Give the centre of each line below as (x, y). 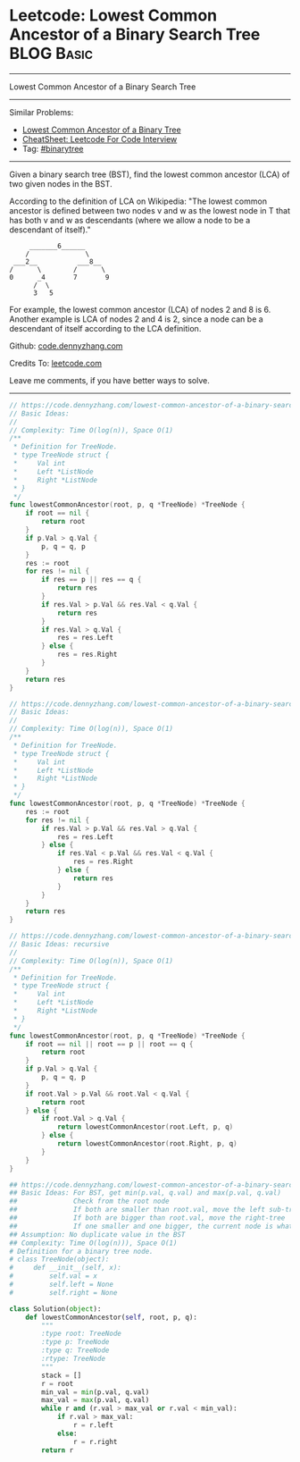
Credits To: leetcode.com (56, 363)
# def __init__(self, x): (66, 1268)
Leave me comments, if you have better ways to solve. (109, 380)
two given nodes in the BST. (61, 183)
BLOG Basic (51, 54)
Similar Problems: (42, 112)
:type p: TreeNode (75, 1342)
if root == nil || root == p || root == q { (109, 1044)
